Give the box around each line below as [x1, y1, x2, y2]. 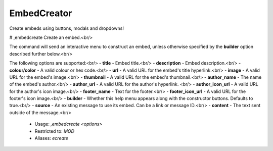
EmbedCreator [9, 8, 72, 19]
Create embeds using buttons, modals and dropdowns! [9, 25, 124, 31]
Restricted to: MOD [34, 128, 75, 134]
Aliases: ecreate [34, 135, 68, 141]
